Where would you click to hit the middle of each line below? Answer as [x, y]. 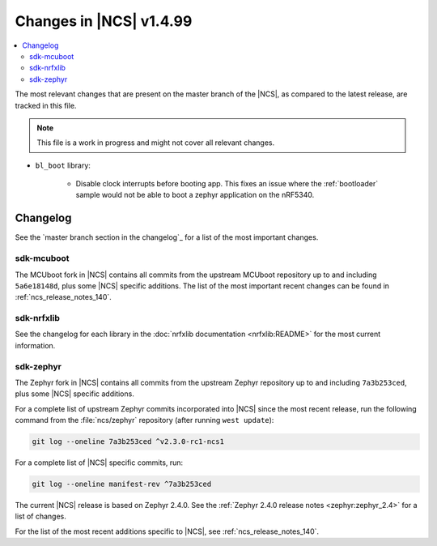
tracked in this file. [46, 105]
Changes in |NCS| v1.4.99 [104, 21]
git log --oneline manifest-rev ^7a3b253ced [122, 484]
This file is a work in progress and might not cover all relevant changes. [156, 143]
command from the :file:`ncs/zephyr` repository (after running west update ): [144, 420]
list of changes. [40, 516]
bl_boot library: [63, 165]
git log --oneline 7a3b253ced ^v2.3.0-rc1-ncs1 [128, 442]
